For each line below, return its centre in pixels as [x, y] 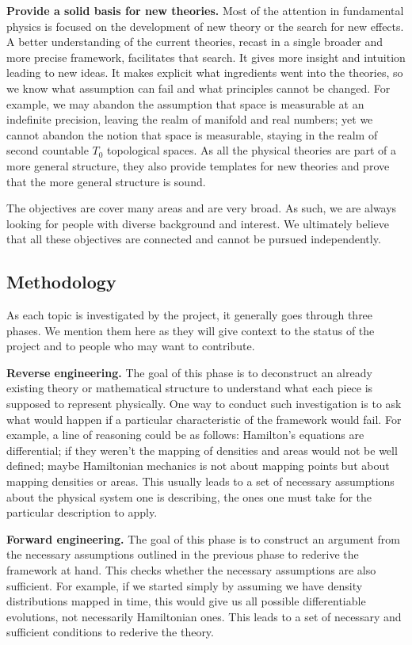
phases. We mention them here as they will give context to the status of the [191, 330]
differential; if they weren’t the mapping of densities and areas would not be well [202, 450]
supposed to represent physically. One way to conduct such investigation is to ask [204, 404]
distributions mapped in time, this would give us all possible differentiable [186, 601]
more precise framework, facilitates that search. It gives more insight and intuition [206, 57]
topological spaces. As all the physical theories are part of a [252, 150]
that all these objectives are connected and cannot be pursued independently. [194, 239]
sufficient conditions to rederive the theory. [110, 632]
